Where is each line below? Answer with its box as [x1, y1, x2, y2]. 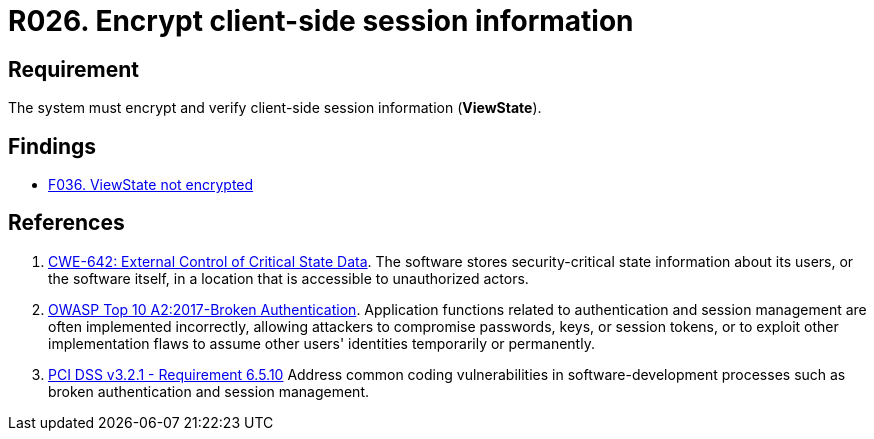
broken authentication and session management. [48, 382, 370, 400]
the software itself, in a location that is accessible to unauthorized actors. [48, 269, 529, 287]
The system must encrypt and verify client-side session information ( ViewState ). [8, 99, 542, 117]
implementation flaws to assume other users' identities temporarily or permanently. [48, 334, 595, 352]
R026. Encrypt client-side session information [8, 4, 634, 38]
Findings [8, 133, 97, 159]
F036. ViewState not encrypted [48, 176, 254, 194]
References [8, 210, 125, 236]
